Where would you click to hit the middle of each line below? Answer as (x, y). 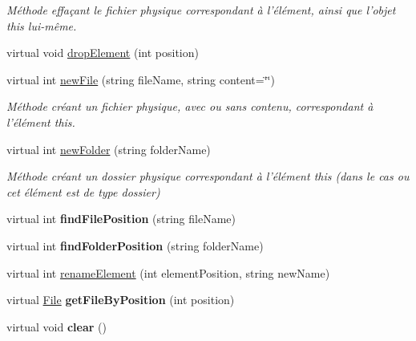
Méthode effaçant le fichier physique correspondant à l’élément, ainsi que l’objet (201, 10)
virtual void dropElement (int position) (103, 53)
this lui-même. (42, 25)
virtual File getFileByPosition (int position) (121, 300)
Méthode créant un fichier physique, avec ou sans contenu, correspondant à (190, 106)
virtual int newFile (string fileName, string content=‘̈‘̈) (141, 79)
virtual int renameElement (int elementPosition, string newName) (168, 272)
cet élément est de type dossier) (83, 191)
